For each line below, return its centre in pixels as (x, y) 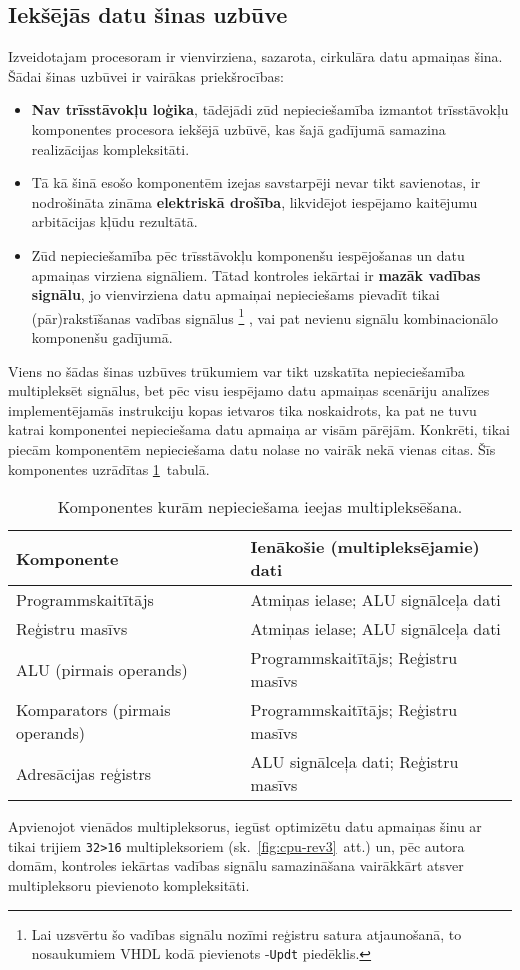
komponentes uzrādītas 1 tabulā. (109, 468)
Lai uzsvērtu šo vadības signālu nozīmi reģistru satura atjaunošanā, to (246, 933)
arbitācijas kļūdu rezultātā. (114, 221)
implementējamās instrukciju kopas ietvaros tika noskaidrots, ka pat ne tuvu (242, 409)
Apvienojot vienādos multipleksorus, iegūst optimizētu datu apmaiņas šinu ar (245, 826)
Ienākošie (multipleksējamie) (365, 547)
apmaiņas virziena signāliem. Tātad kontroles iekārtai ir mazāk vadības (256, 274)
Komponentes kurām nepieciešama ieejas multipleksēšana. (260, 507)
